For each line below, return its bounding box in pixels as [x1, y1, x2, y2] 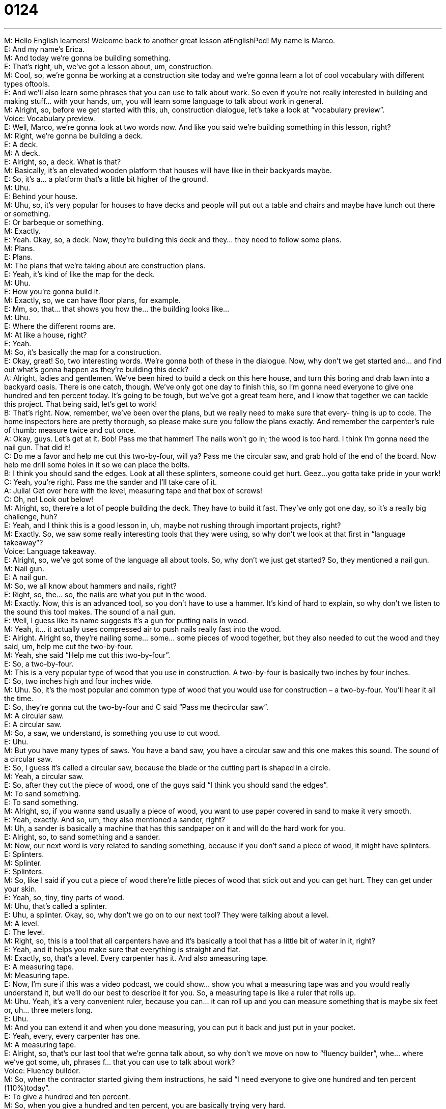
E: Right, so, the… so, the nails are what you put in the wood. [4, 590, 207, 599]
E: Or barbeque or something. [4, 217, 103, 227]
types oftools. [4, 79, 50, 88]
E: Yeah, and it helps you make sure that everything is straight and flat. [4, 945, 240, 954]
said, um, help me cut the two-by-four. [4, 642, 133, 651]
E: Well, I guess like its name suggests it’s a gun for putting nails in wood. [4, 616, 248, 625]
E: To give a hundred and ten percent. [4, 1092, 130, 1101]
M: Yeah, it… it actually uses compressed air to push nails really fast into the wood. [4, 624, 282, 633]
